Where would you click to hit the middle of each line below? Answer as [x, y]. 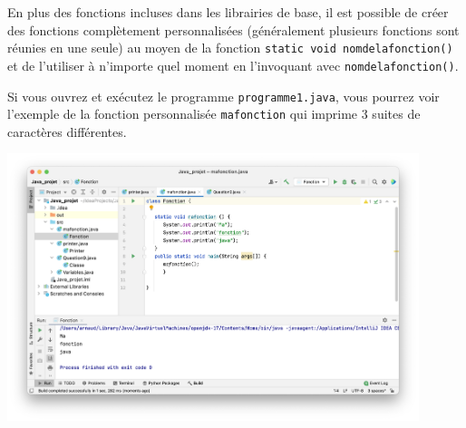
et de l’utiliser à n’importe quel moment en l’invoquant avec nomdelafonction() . [233, 65]
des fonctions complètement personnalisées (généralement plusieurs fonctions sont [233, 29]
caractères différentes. [67, 131]
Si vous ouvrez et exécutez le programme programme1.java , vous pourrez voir [223, 96]
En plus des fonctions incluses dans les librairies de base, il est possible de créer [228, 12]
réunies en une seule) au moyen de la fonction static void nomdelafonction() [230, 48]
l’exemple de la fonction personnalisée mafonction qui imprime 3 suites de [214, 114]
